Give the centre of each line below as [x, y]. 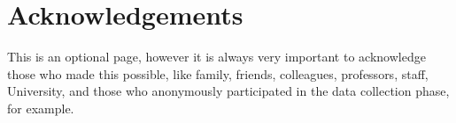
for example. [41, 108]
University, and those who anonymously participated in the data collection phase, [228, 91]
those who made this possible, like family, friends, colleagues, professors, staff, [218, 73]
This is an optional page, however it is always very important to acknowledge [216, 57]
